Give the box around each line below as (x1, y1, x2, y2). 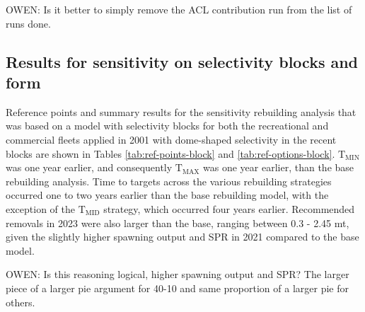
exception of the (6, 201, 75, 216)
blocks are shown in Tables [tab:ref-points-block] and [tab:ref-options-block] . (6, 146, 335, 161)
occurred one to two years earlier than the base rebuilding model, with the (6, 187, 329, 202)
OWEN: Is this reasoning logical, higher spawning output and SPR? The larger (6, 267, 349, 282)
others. (6, 294, 35, 309)
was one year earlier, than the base (203, 160, 354, 175)
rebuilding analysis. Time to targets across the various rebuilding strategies (6, 173, 332, 188)
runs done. (6, 16, 51, 30)
